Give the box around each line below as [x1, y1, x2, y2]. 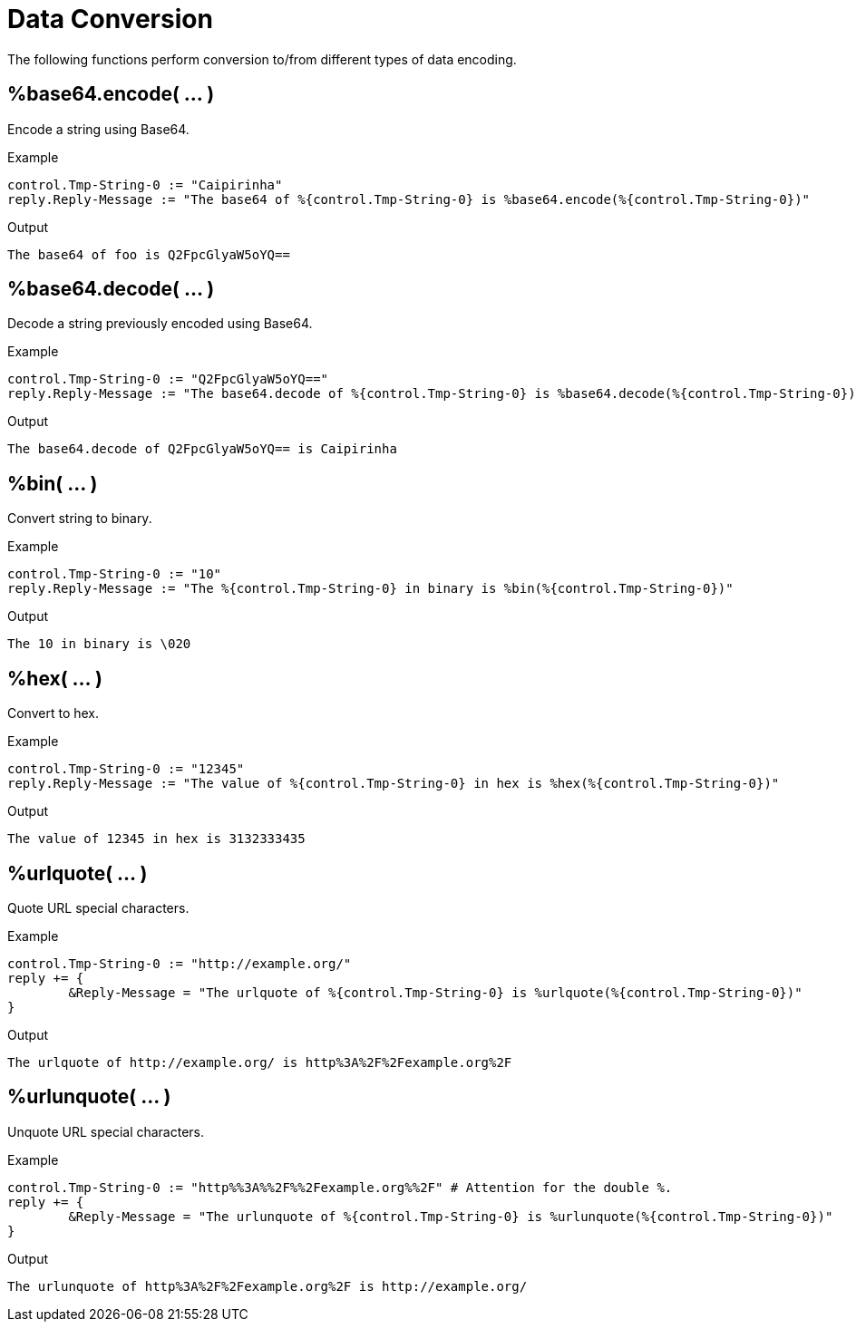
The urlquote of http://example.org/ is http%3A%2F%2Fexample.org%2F [7, 1054, 512, 1070]
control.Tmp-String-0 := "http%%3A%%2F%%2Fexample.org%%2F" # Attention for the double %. [7, 1179, 673, 1195]
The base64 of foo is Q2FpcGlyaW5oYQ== [7, 247, 290, 262]
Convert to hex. [7, 705, 100, 722]
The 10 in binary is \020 [7, 636, 191, 652]
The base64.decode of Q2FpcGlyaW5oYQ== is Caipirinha [7, 441, 397, 457]
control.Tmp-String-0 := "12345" [7, 762, 245, 777]
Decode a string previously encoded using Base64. [7, 315, 313, 332]
